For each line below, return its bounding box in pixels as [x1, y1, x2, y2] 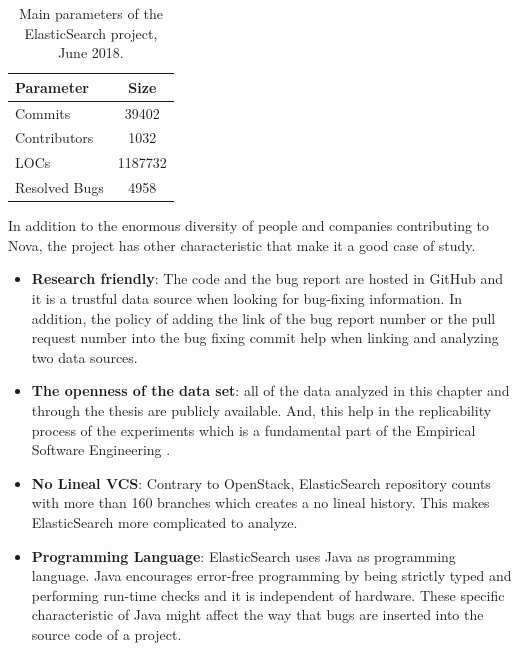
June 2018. [58, 42, 124, 63]
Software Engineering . [31, 439, 171, 460]
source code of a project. [31, 623, 182, 644]
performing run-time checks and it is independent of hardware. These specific [31, 584, 505, 605]
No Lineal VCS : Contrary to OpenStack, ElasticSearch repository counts [31, 472, 491, 493]
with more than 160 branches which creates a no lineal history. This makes [31, 492, 490, 513]
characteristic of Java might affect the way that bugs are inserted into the [31, 604, 484, 625]
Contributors [15, 127, 94, 148]
